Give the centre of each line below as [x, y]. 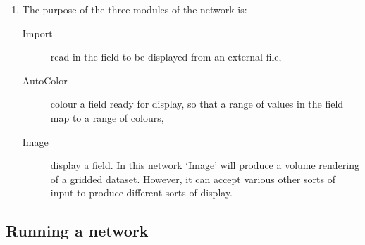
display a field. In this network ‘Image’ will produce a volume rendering [205, 165]
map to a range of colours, [107, 117]
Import [37, 33]
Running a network [77, 231]
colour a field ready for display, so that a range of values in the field [197, 104]
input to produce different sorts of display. [142, 193]
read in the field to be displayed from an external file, [166, 57]
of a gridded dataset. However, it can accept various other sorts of [193, 178]
